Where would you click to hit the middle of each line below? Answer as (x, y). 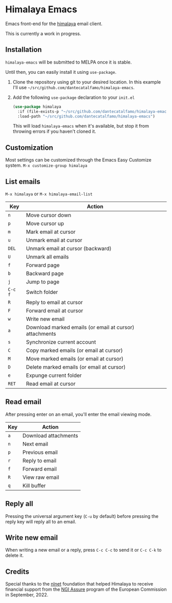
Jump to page (43, 282)
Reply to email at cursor (54, 302)
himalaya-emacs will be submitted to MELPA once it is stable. (69, 62)
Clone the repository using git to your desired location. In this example (87, 82)
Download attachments (50, 435)
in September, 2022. (27, 595)
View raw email (41, 477)
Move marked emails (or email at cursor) (75, 359)
